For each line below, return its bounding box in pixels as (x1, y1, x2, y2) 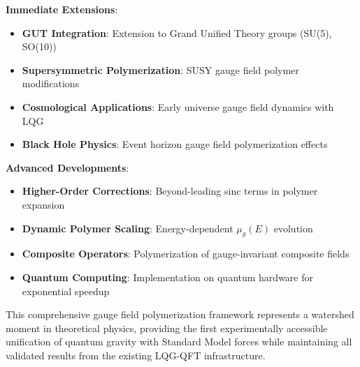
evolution (273, 220, 313, 235)
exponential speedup (22, 283, 110, 298)
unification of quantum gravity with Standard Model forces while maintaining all (6, 334, 352, 349)
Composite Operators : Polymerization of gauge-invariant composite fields (22, 246, 350, 261)
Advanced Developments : (6, 160, 129, 174)
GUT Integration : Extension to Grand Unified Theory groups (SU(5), (22, 25, 332, 40)
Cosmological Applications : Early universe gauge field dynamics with (22, 99, 334, 114)
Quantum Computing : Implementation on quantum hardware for (22, 269, 313, 284)
